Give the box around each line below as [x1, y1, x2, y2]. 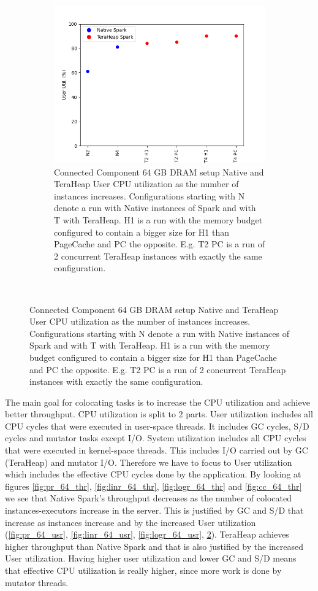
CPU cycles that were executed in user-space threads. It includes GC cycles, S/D [5, 419, 309, 432]
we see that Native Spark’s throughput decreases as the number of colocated [5, 492, 292, 504]
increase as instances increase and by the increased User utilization [5, 516, 256, 528]
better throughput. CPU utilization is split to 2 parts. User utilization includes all [5, 408, 313, 420]
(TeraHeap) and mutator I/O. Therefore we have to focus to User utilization [5, 455, 292, 468]
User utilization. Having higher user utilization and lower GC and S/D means [5, 552, 297, 565]
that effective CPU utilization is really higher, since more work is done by [5, 564, 282, 576]
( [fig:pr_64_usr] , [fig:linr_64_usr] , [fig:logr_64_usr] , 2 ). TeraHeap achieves [5, 528, 289, 541]
